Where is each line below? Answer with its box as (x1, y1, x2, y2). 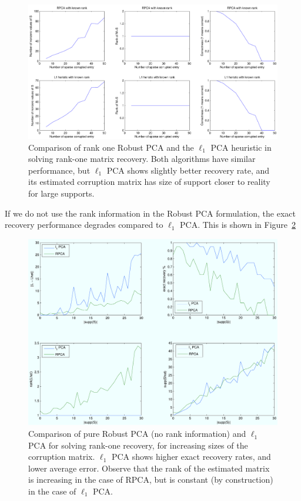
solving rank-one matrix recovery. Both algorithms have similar (28, 152, 256, 165)
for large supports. (28, 187, 95, 199)
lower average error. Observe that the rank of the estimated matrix (28, 462, 270, 474)
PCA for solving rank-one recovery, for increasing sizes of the (28, 439, 248, 451)
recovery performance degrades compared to (5, 218, 163, 231)
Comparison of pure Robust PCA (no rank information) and (28, 427, 246, 440)
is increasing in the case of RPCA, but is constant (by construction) (28, 473, 273, 486)
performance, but (28, 164, 91, 176)
